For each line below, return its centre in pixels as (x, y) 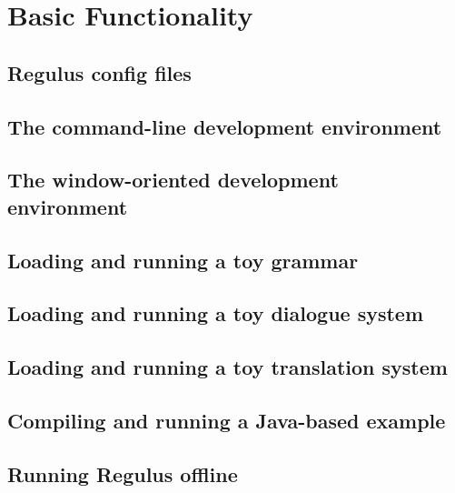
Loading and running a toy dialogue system (216, 313)
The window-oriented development (173, 180)
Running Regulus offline (123, 473)
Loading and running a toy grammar (183, 260)
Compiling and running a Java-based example (227, 420)
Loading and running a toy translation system (227, 367)
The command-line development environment (225, 126)
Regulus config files (99, 72)
